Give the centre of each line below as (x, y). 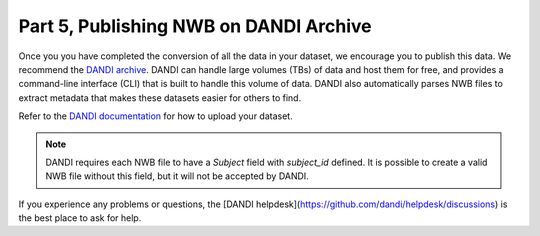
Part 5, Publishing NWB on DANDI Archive (195, 26)
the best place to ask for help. (80, 218)
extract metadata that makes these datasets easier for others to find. (160, 97)
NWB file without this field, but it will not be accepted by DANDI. (177, 176)
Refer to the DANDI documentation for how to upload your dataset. (156, 116)
